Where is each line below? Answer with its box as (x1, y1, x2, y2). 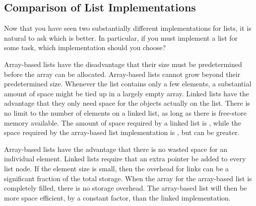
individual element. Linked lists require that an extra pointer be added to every (4, 153, 246, 164)
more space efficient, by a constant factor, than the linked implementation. (4, 192, 231, 203)
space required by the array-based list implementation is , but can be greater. (4, 127, 240, 137)
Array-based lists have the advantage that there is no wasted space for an (4, 143, 228, 154)
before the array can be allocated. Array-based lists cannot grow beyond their (4, 69, 241, 79)
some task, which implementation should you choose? (4, 42, 166, 53)
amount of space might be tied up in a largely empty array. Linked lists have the (4, 88, 250, 98)
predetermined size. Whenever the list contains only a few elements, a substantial (4, 78, 252, 89)
